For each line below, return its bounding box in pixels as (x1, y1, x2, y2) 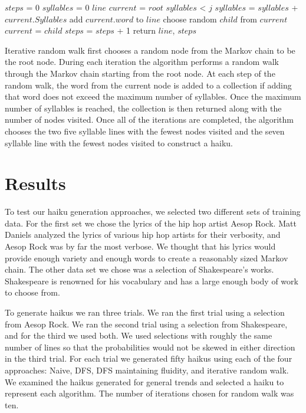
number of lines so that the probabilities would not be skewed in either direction (5, 340, 295, 353)
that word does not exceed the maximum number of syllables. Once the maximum (5, 90, 301, 103)
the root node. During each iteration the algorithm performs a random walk (5, 55, 279, 68)
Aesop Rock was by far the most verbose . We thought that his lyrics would (5, 240, 276, 253)
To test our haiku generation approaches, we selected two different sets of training (5, 205, 301, 218)
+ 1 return (117, 24, 156, 37)
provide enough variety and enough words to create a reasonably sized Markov (5, 251, 288, 264)
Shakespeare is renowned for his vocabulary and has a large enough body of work (5, 274, 298, 287)
